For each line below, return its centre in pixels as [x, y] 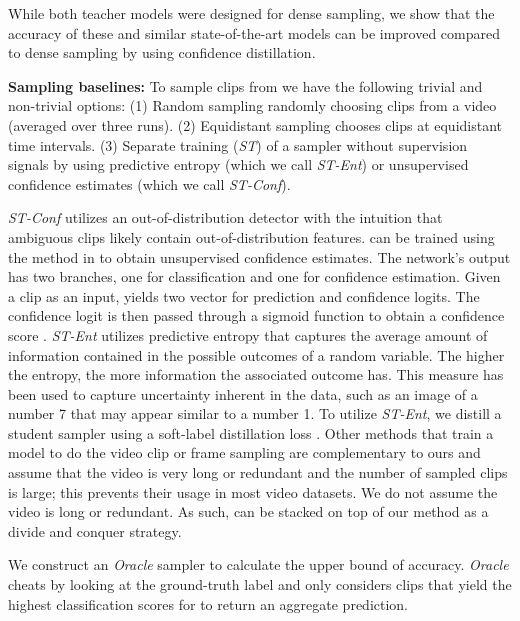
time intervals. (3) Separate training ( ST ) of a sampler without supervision [238, 144]
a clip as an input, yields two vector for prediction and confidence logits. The [244, 295]
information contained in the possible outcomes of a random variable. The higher [256, 354]
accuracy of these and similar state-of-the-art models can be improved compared [254, 32]
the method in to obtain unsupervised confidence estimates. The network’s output [259, 256]
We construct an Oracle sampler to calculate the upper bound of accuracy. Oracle [258, 564]
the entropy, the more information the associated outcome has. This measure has [256, 374]
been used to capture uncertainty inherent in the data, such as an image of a [243, 393]
